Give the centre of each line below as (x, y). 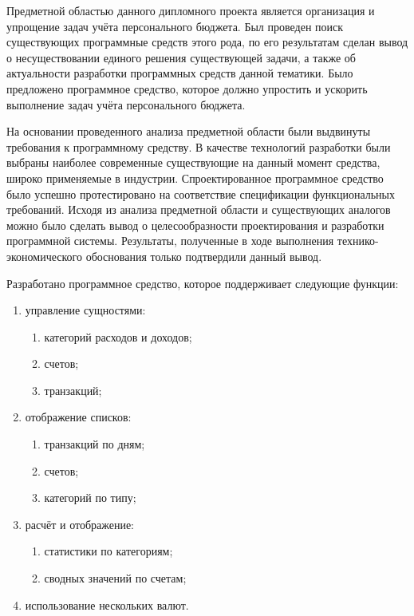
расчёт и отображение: (80, 524)
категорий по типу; (90, 498)
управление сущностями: (85, 310)
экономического (44, 256)
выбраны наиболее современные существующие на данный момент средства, (193, 162)
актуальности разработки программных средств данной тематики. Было (180, 73)
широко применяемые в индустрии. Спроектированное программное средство (195, 178)
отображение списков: (78, 417)
